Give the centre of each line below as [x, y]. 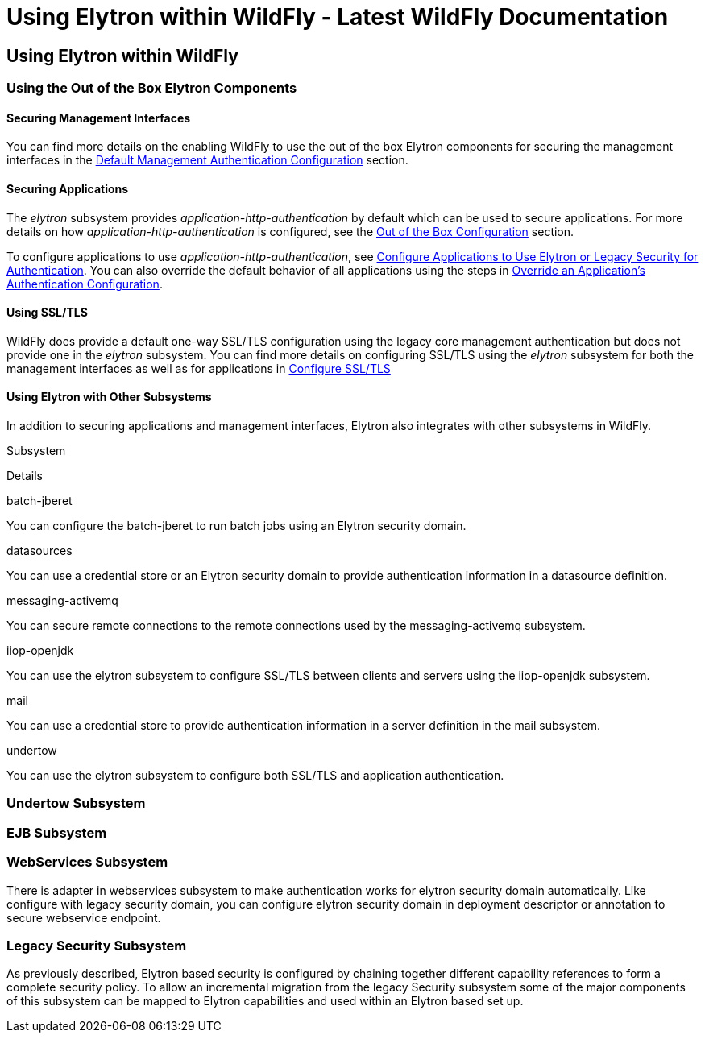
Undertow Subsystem [76, 803]
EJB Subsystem [57, 832]
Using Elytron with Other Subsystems [109, 397]
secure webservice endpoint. [84, 917]
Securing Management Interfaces [99, 118]
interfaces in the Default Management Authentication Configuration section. [207, 160]
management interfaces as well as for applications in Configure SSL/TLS [199, 368]
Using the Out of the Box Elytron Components [152, 88]
